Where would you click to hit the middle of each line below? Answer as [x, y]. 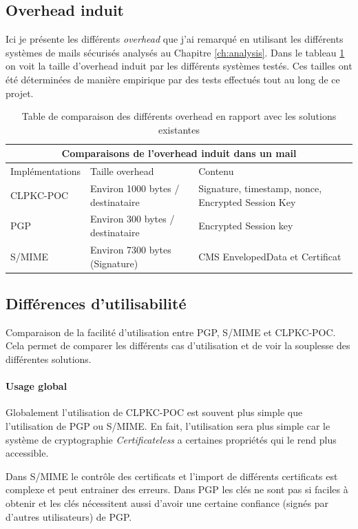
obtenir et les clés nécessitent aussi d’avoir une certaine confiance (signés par [167, 502]
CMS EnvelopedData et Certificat [270, 256]
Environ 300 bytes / [132, 219]
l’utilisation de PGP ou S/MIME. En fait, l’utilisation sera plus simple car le [168, 425]
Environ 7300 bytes [130, 249]
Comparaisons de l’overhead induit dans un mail [179, 153]
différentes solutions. [49, 359]
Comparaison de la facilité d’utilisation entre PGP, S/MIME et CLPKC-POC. [171, 332]
